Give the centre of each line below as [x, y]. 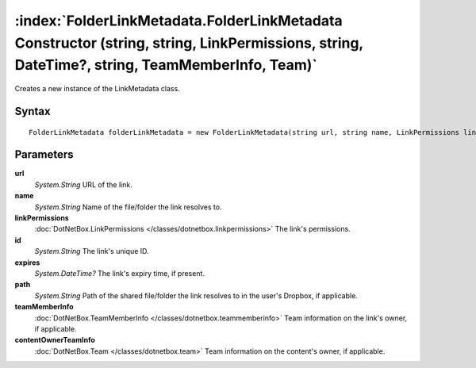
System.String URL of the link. [83, 184]
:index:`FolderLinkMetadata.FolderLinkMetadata [178, 21]
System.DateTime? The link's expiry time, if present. [120, 273]
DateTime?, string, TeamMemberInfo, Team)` [166, 65]
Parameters [44, 155]
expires [27, 263]
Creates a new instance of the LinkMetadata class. [97, 89]
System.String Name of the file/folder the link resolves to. [128, 207]
